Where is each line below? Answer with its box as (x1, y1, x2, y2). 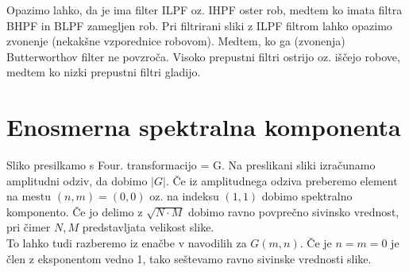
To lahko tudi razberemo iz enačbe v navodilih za (6, 235, 247, 251)
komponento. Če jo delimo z (6, 203, 143, 220)
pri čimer (6, 219, 51, 235)
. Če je (299, 235, 332, 251)
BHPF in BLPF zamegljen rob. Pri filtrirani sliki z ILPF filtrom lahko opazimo (6, 17, 392, 33)
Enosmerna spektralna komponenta (6, 111, 401, 143)
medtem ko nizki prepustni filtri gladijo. (6, 64, 201, 80)
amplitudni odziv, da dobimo (6, 172, 148, 188)
